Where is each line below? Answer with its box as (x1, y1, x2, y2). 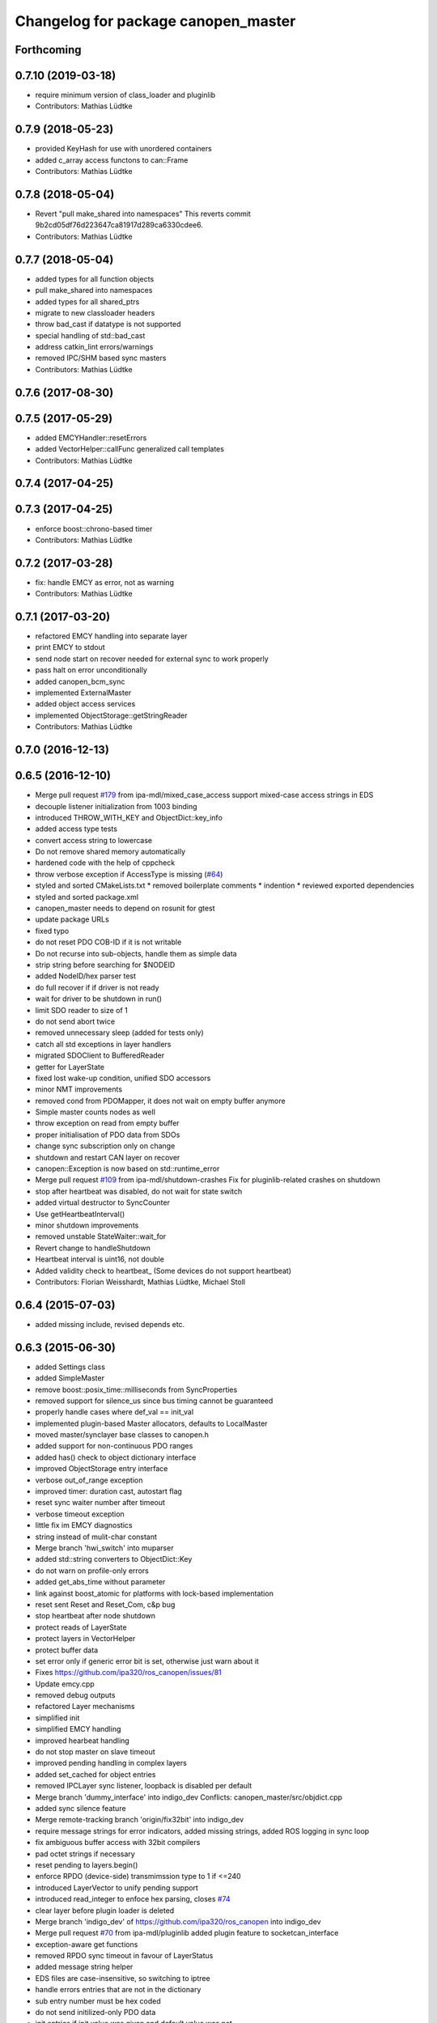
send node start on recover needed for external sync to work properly (35, 654, 269, 664)
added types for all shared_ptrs (35, 296, 140, 307)
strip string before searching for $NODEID (35, 960, 176, 969)
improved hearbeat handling (35, 1736, 129, 1745)
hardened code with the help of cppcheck (35, 858, 176, 867)
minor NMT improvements (35, 1084, 123, 1094)
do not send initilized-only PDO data (35, 2008, 156, 2017)
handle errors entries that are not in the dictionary (35, 1985, 202, 1995)
